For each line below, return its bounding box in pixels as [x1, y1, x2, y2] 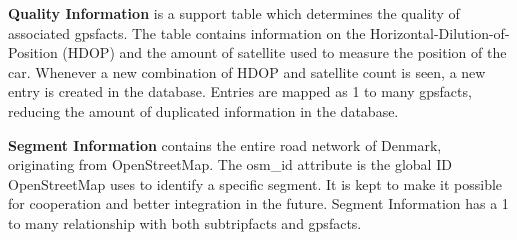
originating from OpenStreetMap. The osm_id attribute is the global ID [8, 154, 452, 175]
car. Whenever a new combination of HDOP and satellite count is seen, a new [8, 61, 486, 82]
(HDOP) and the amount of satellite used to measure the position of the [62, 42, 507, 63]
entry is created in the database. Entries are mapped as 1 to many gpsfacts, [8, 81, 472, 102]
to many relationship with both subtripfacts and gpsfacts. [8, 212, 362, 233]
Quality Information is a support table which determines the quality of [8, 3, 460, 23]
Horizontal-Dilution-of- [370, 22, 510, 43]
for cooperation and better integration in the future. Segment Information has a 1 [8, 193, 509, 214]
